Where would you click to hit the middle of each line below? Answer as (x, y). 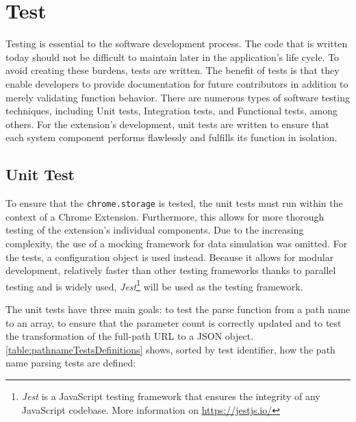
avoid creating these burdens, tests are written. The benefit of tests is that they (173, 70)
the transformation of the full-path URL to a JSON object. (130, 336)
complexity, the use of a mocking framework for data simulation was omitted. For (177, 243)
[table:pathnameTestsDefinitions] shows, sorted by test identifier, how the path (170, 349)
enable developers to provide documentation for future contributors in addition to (177, 83)
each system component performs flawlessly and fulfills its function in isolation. (171, 137)
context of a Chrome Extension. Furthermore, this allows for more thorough (165, 216)
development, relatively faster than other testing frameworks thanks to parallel (171, 270)
